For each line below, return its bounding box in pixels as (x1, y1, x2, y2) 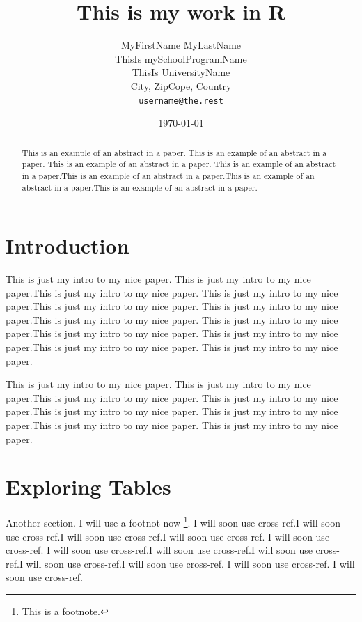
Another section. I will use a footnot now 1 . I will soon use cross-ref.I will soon (6, 513, 340, 530)
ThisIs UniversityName (132, 65, 230, 79)
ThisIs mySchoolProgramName (115, 51, 247, 65)
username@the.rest (139, 95, 223, 106)
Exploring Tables (6, 472, 171, 501)
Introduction (6, 231, 129, 260)
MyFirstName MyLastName (120, 38, 242, 52)
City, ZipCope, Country (130, 78, 232, 93)
